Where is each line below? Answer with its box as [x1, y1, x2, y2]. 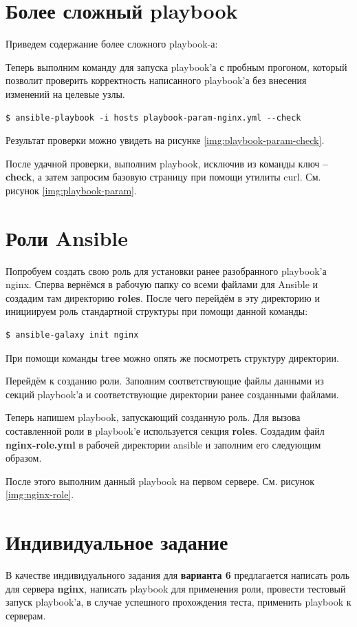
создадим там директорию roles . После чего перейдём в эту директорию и [6, 290, 320, 305]
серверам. [6, 608, 46, 622]
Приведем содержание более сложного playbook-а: [6, 37, 218, 51]
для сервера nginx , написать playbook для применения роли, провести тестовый [6, 581, 346, 595]
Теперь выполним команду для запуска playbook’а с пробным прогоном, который [6, 59, 347, 74]
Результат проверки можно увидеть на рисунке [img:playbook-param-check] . [6, 133, 325, 147]
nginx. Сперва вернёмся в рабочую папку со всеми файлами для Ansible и [6, 277, 318, 291]
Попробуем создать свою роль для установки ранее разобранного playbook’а [6, 263, 327, 278]
